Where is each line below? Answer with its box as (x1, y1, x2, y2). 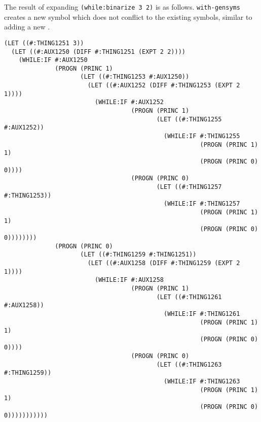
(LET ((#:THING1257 (156, 183, 222, 190)
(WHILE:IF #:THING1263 (164, 378, 240, 385)
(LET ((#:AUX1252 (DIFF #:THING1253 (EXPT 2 (87, 82, 240, 89)
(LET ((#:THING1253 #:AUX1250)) (80, 73, 190, 81)
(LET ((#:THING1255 (156, 115, 222, 123)
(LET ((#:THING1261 (156, 293, 222, 301)
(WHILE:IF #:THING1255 (164, 133, 240, 140)
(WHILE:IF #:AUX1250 (18, 56, 88, 64)
